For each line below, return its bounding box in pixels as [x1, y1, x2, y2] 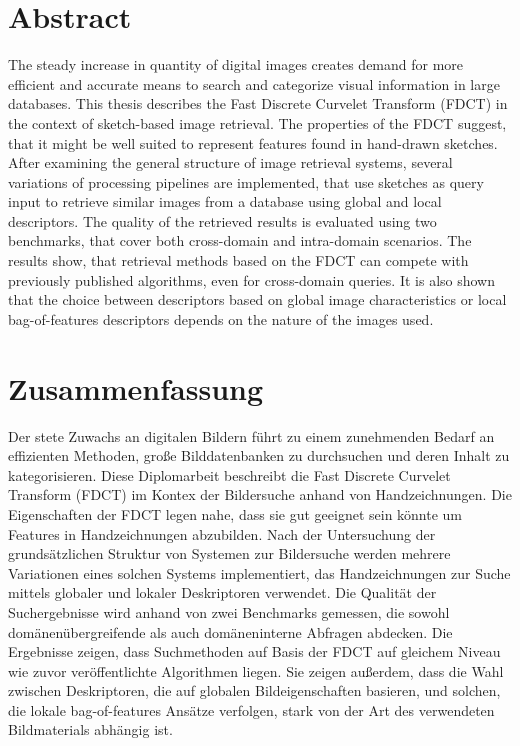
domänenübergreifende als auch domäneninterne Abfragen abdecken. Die [8, 621, 453, 642]
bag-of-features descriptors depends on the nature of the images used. [8, 308, 434, 329]
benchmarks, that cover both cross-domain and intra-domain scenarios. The [8, 230, 472, 251]
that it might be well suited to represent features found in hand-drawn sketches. [8, 132, 498, 153]
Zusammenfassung [8, 367, 264, 408]
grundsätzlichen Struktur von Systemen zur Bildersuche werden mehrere [8, 543, 451, 564]
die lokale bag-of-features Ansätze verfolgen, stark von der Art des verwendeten [8, 699, 495, 720]
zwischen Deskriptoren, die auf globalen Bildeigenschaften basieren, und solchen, [8, 680, 501, 701]
